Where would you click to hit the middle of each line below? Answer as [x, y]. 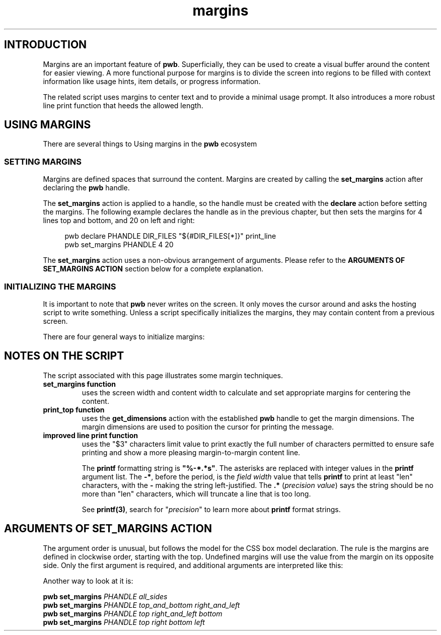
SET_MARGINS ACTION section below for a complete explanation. [153, 269]
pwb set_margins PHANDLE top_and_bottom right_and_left [141, 605]
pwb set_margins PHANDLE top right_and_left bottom [133, 613]
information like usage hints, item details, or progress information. [152, 81]
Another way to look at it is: [88, 581]
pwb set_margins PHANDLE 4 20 [119, 245]
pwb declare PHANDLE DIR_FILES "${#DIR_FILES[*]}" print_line [170, 236]
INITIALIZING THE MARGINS [60, 286]
